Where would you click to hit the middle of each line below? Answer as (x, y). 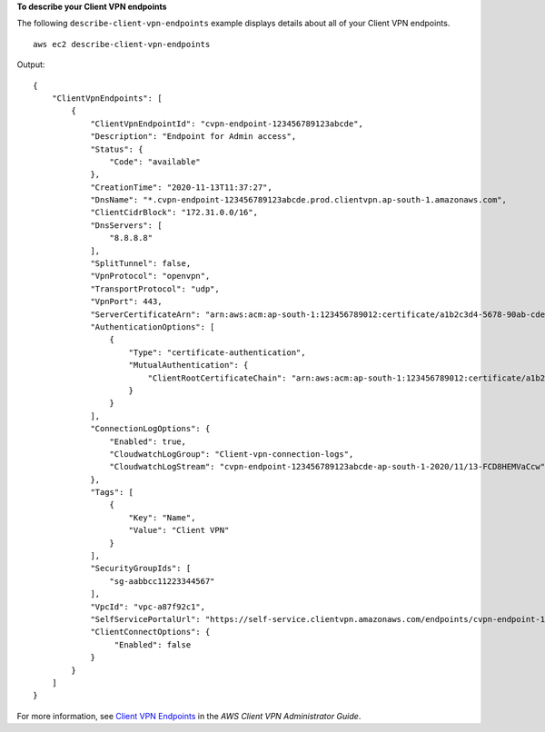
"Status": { (117, 149)
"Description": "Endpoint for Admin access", (193, 137)
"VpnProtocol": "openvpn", (150, 276)
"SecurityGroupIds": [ (141, 569)
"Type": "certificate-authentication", (217, 352)
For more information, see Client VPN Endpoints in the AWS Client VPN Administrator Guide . (189, 716)
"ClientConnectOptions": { (150, 632)
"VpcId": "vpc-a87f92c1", (148, 607)
